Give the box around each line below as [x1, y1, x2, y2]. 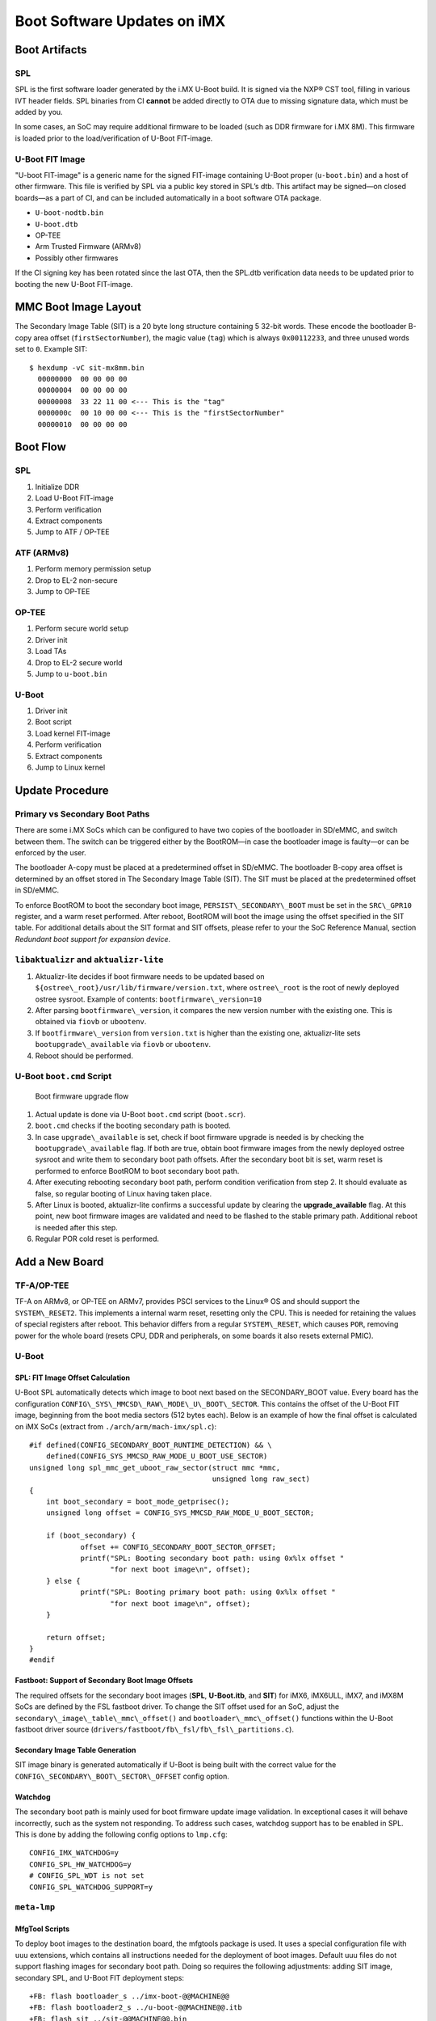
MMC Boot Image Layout [15, 300, 141, 314]
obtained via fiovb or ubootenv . [35, 1017, 147, 1027]
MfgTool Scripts [15, 1924, 70, 1934]
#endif [29, 1656, 56, 1664]
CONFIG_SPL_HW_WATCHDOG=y [29, 1859, 132, 1869]
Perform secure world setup [35, 623, 129, 634]
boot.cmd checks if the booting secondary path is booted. [35, 1120, 232, 1131]
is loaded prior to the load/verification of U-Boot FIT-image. [15, 133, 213, 143]
